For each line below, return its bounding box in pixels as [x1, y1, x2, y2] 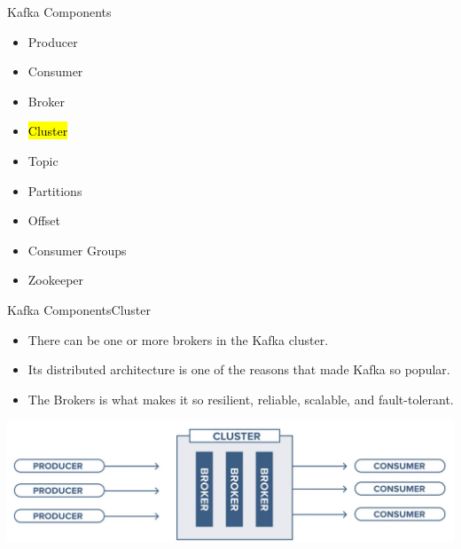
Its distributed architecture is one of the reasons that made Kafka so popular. [27, 360, 450, 379]
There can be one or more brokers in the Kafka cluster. [27, 330, 329, 349]
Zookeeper [27, 271, 84, 289]
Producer [27, 32, 78, 51]
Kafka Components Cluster [7, 300, 151, 318]
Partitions [27, 181, 82, 200]
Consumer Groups [27, 240, 127, 259]
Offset [27, 211, 61, 230]
